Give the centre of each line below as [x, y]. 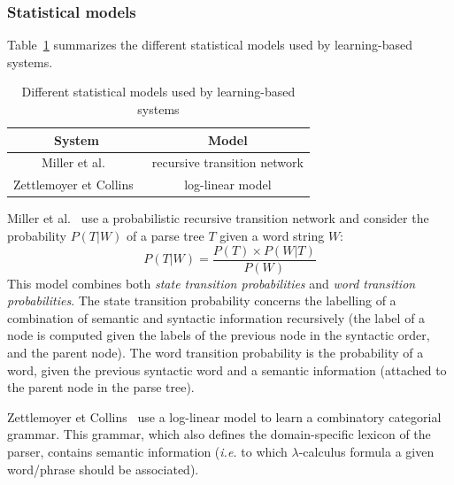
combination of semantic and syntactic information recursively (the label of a [216, 317]
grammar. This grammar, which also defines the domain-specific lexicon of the [219, 434]
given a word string [272, 235]
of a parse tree [165, 235]
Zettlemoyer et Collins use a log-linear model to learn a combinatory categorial [224, 416]
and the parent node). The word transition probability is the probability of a [215, 352]
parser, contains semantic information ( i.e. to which [147, 451]
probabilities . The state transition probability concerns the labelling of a [202, 300]
